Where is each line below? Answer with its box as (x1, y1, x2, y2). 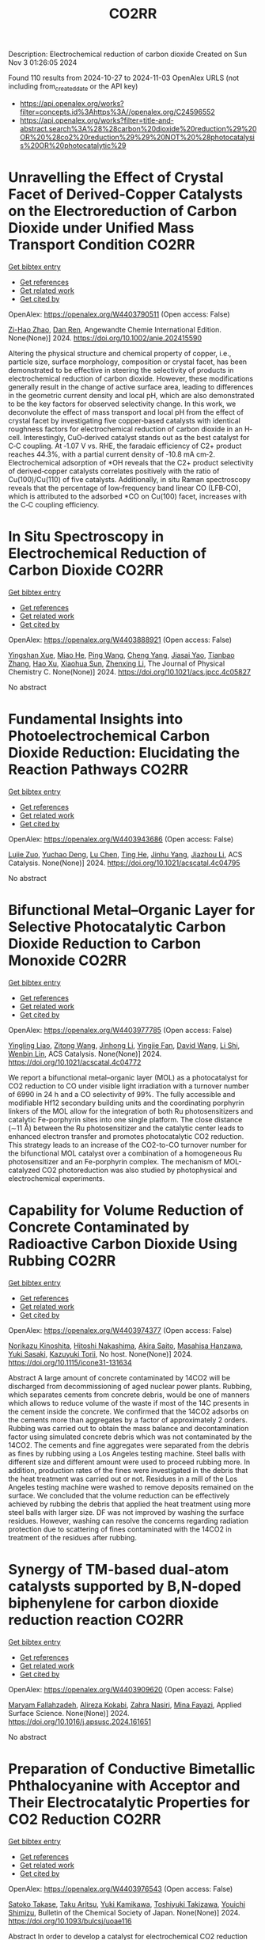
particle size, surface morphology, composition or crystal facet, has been (8, 357, 248, 366)
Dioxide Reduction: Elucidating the (8, 744, 240, 762)
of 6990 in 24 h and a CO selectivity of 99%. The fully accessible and (8, 1089, 236, 1099)
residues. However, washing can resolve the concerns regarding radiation (8, 1516, 249, 1525)
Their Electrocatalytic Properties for (8, 1794, 251, 1811)
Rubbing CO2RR (8, 1251, 116, 1270)
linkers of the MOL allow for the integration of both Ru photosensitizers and (8, 1106, 254, 1116)
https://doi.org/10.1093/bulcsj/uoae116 (8, 1916, 132, 1926)
